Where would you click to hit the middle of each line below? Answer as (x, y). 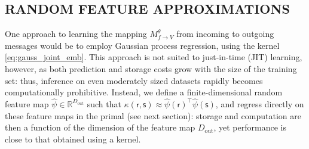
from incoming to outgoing (225, 34)
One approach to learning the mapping (76, 34)
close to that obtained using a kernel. (73, 139)
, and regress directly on (260, 103)
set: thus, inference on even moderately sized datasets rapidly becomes (134, 80)
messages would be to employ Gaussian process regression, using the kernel (142, 45)
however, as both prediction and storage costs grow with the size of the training (151, 68)
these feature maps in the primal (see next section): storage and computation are (153, 115)
